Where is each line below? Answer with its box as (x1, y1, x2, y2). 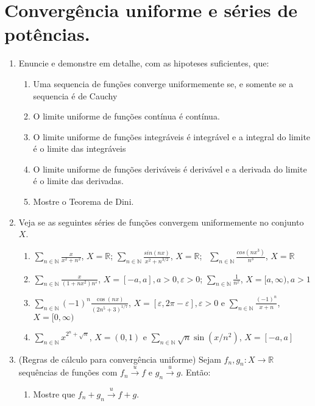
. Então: (180, 366, 211, 379)
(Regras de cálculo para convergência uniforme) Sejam (18, 352, 221, 365)
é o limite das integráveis (33, 142, 126, 155)
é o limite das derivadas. (33, 174, 124, 187)
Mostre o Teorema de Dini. (33, 195, 134, 208)
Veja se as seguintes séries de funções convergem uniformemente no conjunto (18, 215, 304, 228)
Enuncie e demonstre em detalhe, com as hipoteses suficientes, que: (18, 57, 269, 69)
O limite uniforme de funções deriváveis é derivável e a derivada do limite (33, 162, 307, 175)
